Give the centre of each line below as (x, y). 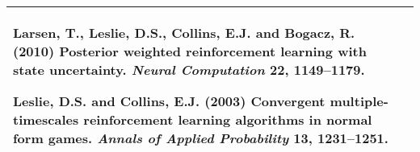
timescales (46, 119)
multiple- (359, 101)
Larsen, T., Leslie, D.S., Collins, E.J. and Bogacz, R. (184, 33)
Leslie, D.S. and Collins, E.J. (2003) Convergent (169, 101)
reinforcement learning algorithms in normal (228, 119)
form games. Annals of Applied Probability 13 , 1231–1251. (201, 138)
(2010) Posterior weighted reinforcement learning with (190, 51)
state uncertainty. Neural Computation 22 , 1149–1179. (189, 70)
